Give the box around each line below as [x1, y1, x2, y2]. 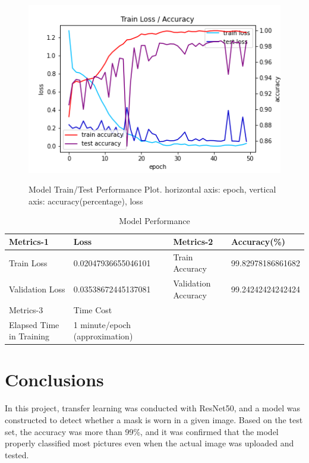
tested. [5, 448, 29, 461]
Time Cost [73, 303, 112, 316]
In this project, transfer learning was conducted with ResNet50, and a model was [5, 402, 300, 414]
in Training [9, 330, 50, 342]
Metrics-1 [9, 235, 49, 248]
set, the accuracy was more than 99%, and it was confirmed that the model [5, 425, 279, 437]
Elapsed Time [9, 318, 59, 330]
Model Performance [119, 215, 190, 227]
